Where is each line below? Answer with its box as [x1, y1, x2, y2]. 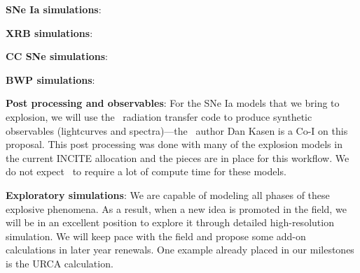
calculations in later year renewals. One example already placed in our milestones [6, 242, 354, 257]
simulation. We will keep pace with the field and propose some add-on [6, 228, 306, 243]
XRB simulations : [6, 25, 93, 40]
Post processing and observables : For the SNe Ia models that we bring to [6, 96, 340, 110]
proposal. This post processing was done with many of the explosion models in [6, 137, 342, 152]
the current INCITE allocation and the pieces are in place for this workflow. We [6, 150, 349, 165]
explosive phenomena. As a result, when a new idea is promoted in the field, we [6, 201, 347, 216]
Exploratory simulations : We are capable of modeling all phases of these [6, 187, 330, 202]
